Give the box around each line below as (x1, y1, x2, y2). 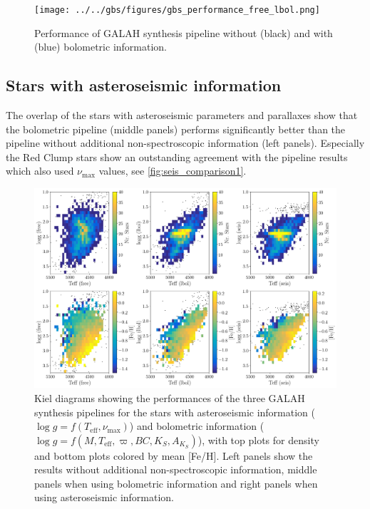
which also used (6, 163, 74, 178)
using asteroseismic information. (34, 490, 174, 505)
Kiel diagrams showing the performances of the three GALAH (34, 390, 305, 405)
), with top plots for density (197, 432, 319, 447)
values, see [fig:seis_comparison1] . (98, 163, 247, 178)
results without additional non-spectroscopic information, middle (34, 462, 317, 477)
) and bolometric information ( (129, 418, 264, 433)
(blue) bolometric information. (34, 39, 168, 54)
